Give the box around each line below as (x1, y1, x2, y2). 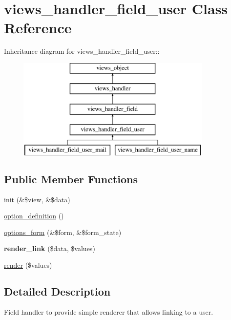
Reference (4, 18, 72, 38)
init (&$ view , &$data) (4, 194, 70, 204)
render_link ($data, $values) (4, 243, 95, 254)
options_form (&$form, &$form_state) (4, 227, 122, 237)
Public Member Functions (4, 171, 138, 186)
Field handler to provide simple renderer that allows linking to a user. (4, 306, 213, 317)
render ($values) (4, 260, 52, 270)
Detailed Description (4, 284, 111, 299)
